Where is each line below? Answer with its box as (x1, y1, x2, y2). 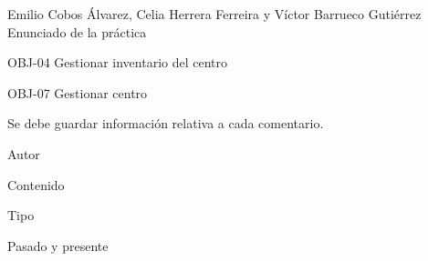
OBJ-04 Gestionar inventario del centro (7, 53, 228, 72)
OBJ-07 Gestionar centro (7, 83, 148, 102)
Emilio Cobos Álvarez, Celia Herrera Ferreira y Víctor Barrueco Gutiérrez (7, 5, 422, 23)
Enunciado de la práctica (7, 22, 147, 41)
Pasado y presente (7, 236, 109, 255)
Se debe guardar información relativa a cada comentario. (7, 114, 324, 133)
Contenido (7, 175, 65, 194)
